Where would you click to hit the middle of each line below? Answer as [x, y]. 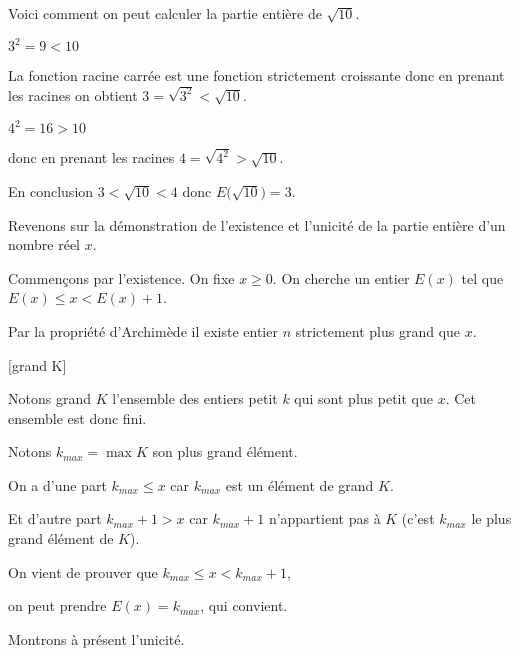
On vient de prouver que [83, 571]
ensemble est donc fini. [77, 417]
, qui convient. [244, 605]
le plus [491, 518]
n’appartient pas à [324, 518]
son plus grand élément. [225, 451]
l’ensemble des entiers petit [195, 398]
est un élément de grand [299, 484]
